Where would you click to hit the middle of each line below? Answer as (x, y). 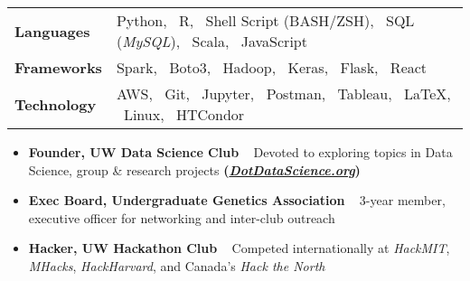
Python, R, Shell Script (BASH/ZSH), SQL (265, 20)
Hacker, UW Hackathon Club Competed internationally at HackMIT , (239, 248)
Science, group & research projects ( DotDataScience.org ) (194, 169)
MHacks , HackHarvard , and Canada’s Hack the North (177, 265)
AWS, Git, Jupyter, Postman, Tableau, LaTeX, (283, 94)
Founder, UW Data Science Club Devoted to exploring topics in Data (240, 152)
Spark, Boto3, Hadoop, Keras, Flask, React (272, 67)
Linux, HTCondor (184, 114)
